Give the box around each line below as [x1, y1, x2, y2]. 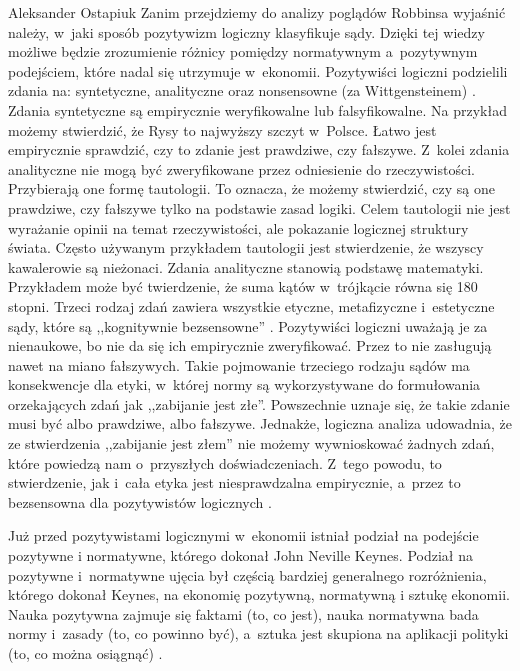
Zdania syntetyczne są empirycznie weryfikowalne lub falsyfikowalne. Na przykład [8, 99, 507, 120]
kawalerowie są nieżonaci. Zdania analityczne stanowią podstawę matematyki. [8, 256, 484, 277]
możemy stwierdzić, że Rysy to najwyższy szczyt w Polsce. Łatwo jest [8, 119, 437, 140]
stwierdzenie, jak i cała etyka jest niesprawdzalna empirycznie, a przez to [8, 472, 461, 493]
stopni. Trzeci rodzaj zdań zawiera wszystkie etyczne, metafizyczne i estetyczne [8, 295, 495, 316]
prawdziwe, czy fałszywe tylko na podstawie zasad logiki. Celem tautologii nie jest [8, 197, 511, 218]
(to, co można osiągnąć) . [8, 643, 163, 663]
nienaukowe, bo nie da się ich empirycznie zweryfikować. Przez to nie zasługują [8, 335, 492, 356]
